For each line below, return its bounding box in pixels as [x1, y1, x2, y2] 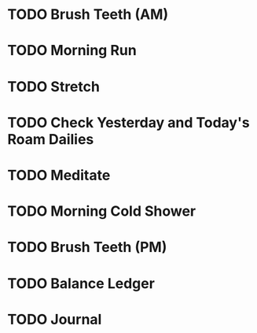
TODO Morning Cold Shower [7, 202, 196, 220]
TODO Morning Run [7, 42, 137, 60]
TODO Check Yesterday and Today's [7, 113, 250, 131]
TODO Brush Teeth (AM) [7, 6, 169, 24]
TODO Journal [7, 310, 102, 328]
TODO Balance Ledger [7, 274, 155, 292]
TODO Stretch [7, 77, 100, 95]
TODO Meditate [7, 166, 111, 184]
